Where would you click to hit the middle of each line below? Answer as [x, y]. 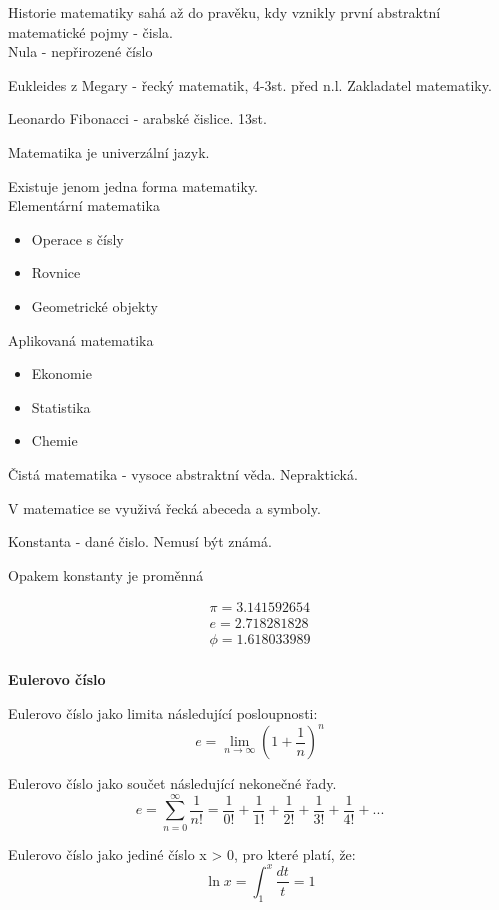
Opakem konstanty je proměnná [106, 574]
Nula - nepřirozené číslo [80, 51]
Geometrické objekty [94, 305]
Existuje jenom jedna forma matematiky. [133, 185]
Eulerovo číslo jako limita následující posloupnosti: [163, 713]
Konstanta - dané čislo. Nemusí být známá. [140, 541]
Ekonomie [61, 373]
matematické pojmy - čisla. [90, 31]
